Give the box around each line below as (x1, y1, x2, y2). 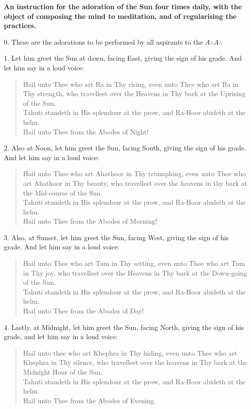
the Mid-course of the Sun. (23, 187, 103, 197)
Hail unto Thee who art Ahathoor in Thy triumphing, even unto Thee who (23, 168, 246, 179)
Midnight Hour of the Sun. (23, 367, 103, 376)
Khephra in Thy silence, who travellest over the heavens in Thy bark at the (23, 357, 248, 367)
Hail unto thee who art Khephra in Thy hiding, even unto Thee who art (23, 347, 237, 358)
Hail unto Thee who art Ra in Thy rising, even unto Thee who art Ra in (23, 79, 239, 89)
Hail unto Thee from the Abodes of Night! (23, 126, 149, 136)
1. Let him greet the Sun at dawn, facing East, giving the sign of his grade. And (4, 53, 242, 63)
